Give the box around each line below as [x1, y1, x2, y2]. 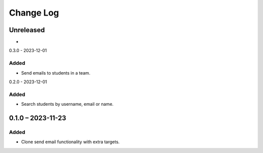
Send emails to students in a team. [21, 70, 91, 76]
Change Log [9, 7, 59, 18]
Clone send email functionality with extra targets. [21, 139, 120, 145]
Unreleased [9, 26, 45, 34]
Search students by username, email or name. [21, 101, 114, 107]
